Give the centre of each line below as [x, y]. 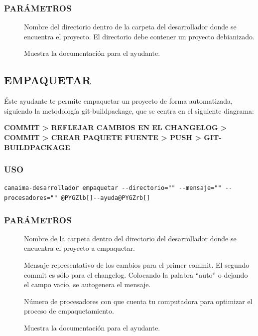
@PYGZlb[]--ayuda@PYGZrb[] [106, 198]
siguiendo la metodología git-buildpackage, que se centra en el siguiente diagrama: [129, 110]
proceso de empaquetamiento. [69, 311]
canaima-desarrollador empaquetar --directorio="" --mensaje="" [113, 188]
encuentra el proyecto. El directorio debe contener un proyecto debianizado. [139, 36]
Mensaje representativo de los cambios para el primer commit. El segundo [137, 264]
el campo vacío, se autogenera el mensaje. [87, 284]
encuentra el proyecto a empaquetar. [79, 248]
